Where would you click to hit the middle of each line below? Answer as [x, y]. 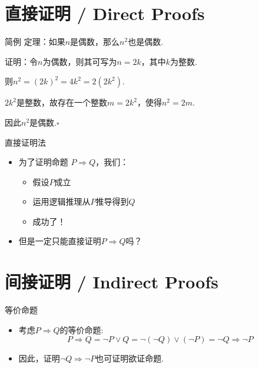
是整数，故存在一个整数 [62, 102]
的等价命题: [82, 329]
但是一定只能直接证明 [60, 241]
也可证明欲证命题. [130, 358]
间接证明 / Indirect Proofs [112, 282]
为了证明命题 [43, 162]
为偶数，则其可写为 [80, 61]
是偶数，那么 [95, 42]
